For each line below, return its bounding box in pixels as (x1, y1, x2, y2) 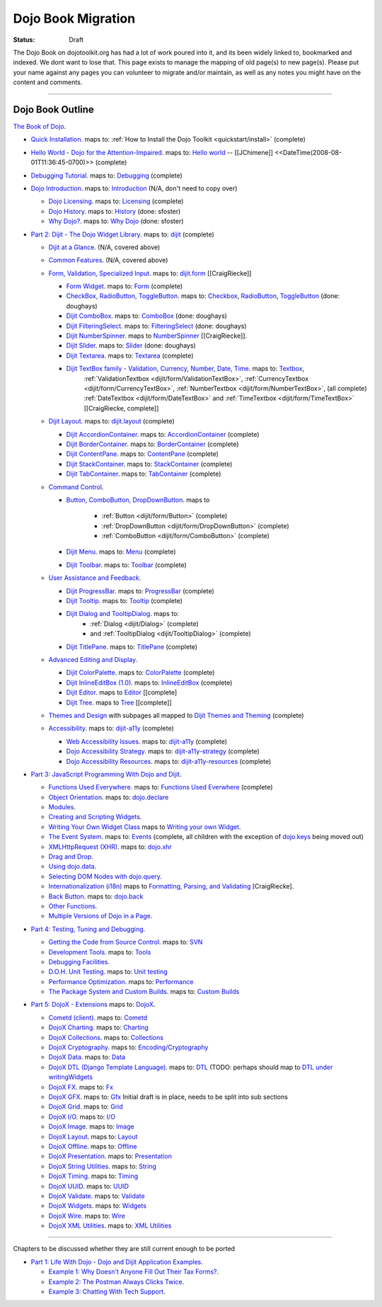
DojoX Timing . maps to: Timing (48, 1172, 139, 1180)
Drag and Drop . (48, 852, 93, 861)
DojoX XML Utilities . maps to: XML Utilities (48, 1221, 172, 1230)
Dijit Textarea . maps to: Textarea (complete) (66, 351, 194, 360)
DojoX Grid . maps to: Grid (48, 1102, 123, 1111)
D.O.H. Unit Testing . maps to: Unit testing (48, 967, 168, 976)
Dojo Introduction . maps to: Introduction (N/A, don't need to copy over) (30, 184, 238, 193)
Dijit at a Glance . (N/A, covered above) (48, 243, 161, 251)
